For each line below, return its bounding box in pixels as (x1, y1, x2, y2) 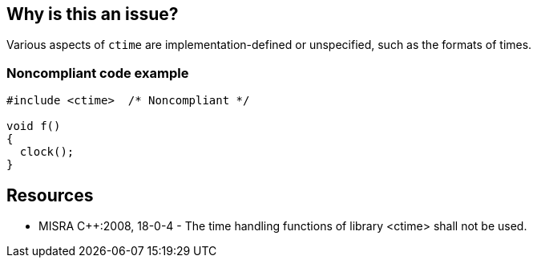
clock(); (19, 145, 75, 159)
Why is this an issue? (6, 4, 179, 24)
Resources (6, 185, 94, 205)
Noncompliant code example (6, 64, 189, 81)
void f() (6, 120, 61, 133)
